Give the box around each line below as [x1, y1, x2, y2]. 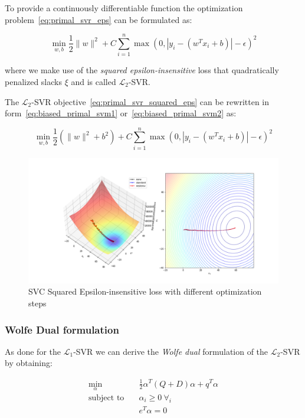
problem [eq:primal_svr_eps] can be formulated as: [5, 13, 192, 25]
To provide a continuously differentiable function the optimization [5, 2, 243, 14]
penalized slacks [5, 75, 62, 87]
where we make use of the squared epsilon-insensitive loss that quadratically [5, 64, 279, 76]
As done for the [5, 345, 61, 357]
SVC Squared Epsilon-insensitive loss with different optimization [28, 285, 262, 298]
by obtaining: [5, 357, 53, 369]
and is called [71, 75, 116, 87]
